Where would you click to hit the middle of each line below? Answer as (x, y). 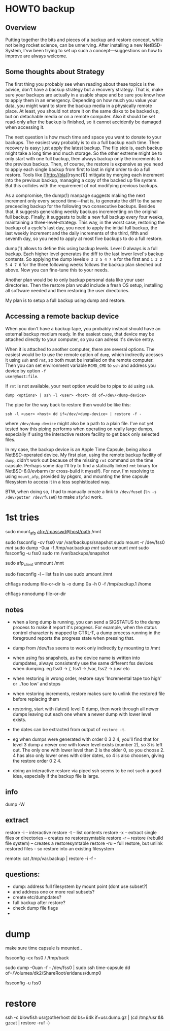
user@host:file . (22, 376)
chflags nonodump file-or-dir (36, 594)
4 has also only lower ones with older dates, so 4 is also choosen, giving (88, 755)
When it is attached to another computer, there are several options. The (80, 349)
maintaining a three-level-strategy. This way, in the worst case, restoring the (85, 222)
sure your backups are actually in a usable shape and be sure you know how (85, 95)
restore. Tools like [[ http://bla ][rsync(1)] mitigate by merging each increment (84, 175)
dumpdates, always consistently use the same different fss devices (83, 663)
